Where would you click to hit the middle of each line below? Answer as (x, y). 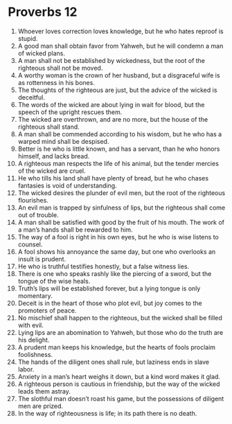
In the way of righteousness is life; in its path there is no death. (107, 413)
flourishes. (33, 200)
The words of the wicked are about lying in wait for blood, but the (111, 104)
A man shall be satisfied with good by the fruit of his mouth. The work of (121, 222)
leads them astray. (44, 391)
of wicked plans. (41, 53)
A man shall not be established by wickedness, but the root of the (111, 60)
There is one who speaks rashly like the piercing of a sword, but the (115, 273)
